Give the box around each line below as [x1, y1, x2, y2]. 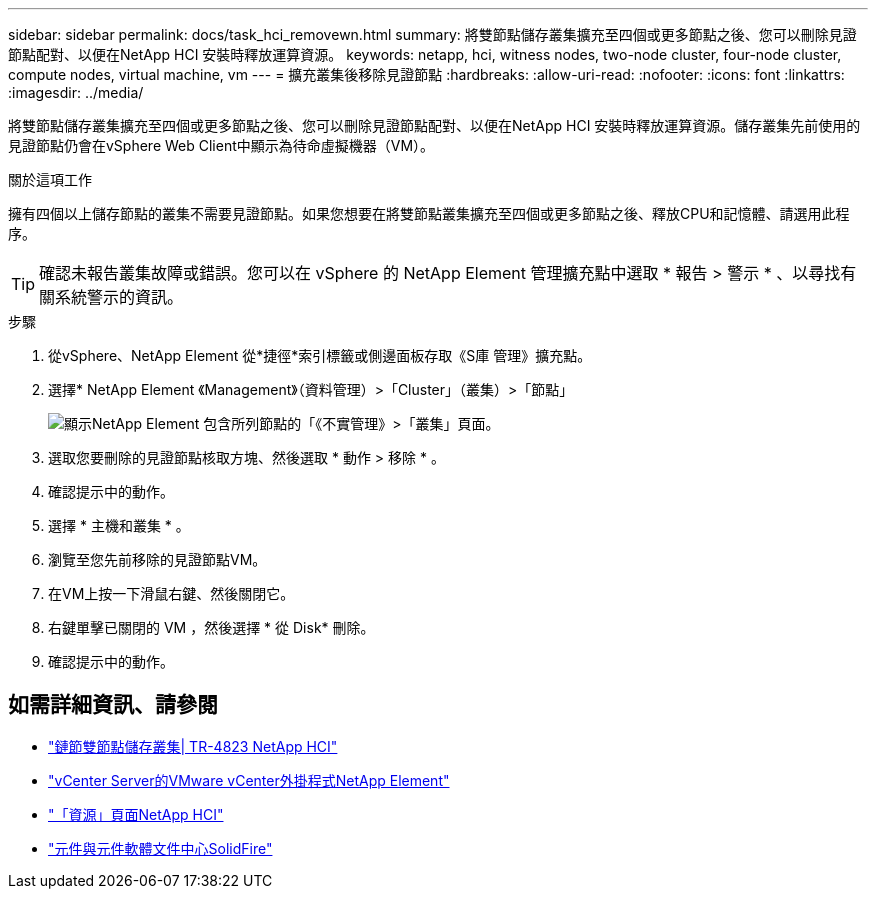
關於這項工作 [8, 171, 92, 188]
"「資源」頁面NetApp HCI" [48, 805, 224, 823]
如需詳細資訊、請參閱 [8, 692, 218, 718]
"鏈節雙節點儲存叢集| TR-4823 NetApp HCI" [48, 737, 338, 755]
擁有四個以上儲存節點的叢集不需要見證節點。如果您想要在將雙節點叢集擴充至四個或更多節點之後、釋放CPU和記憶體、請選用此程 [8, 205, 850, 222]
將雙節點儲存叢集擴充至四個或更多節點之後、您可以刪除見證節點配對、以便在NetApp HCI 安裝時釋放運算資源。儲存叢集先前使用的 [8, 117, 861, 134]
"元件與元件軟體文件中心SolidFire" [48, 839, 273, 857]
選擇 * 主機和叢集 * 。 [48, 517, 190, 534]
